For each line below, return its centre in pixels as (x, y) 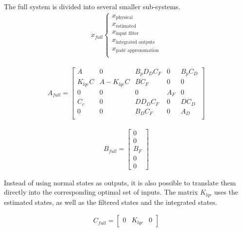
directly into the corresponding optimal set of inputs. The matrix (101, 192)
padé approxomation (137, 51)
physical (124, 18)
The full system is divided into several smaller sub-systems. (92, 6)
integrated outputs (135, 42)
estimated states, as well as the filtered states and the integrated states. (111, 202)
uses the (226, 192)
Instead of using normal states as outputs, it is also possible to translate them (120, 182)
